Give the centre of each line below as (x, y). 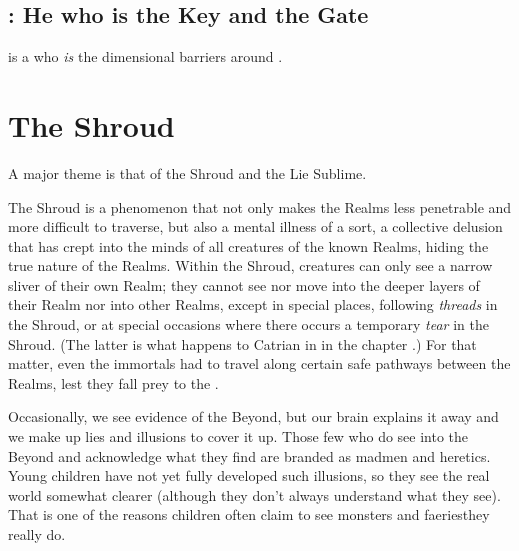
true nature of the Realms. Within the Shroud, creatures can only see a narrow (250, 265)
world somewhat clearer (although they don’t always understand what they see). (254, 494)
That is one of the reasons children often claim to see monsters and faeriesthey (249, 514)
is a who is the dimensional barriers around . (145, 56)
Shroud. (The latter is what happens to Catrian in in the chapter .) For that (242, 343)
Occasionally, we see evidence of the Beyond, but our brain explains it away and (253, 416)
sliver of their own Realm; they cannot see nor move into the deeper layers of (244, 284)
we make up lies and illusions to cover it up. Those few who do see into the (238, 436)
